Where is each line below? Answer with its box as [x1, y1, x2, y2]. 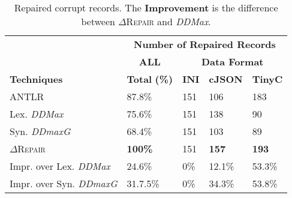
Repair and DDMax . [126, 14, 211, 28]
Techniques [10, 72, 63, 86]
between [81, 14, 115, 28]
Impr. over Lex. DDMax [10, 159, 110, 173]
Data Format [201, 55, 264, 68]
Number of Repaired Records [134, 37, 276, 51]
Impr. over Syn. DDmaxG [10, 176, 118, 190]
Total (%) [127, 72, 173, 86]
